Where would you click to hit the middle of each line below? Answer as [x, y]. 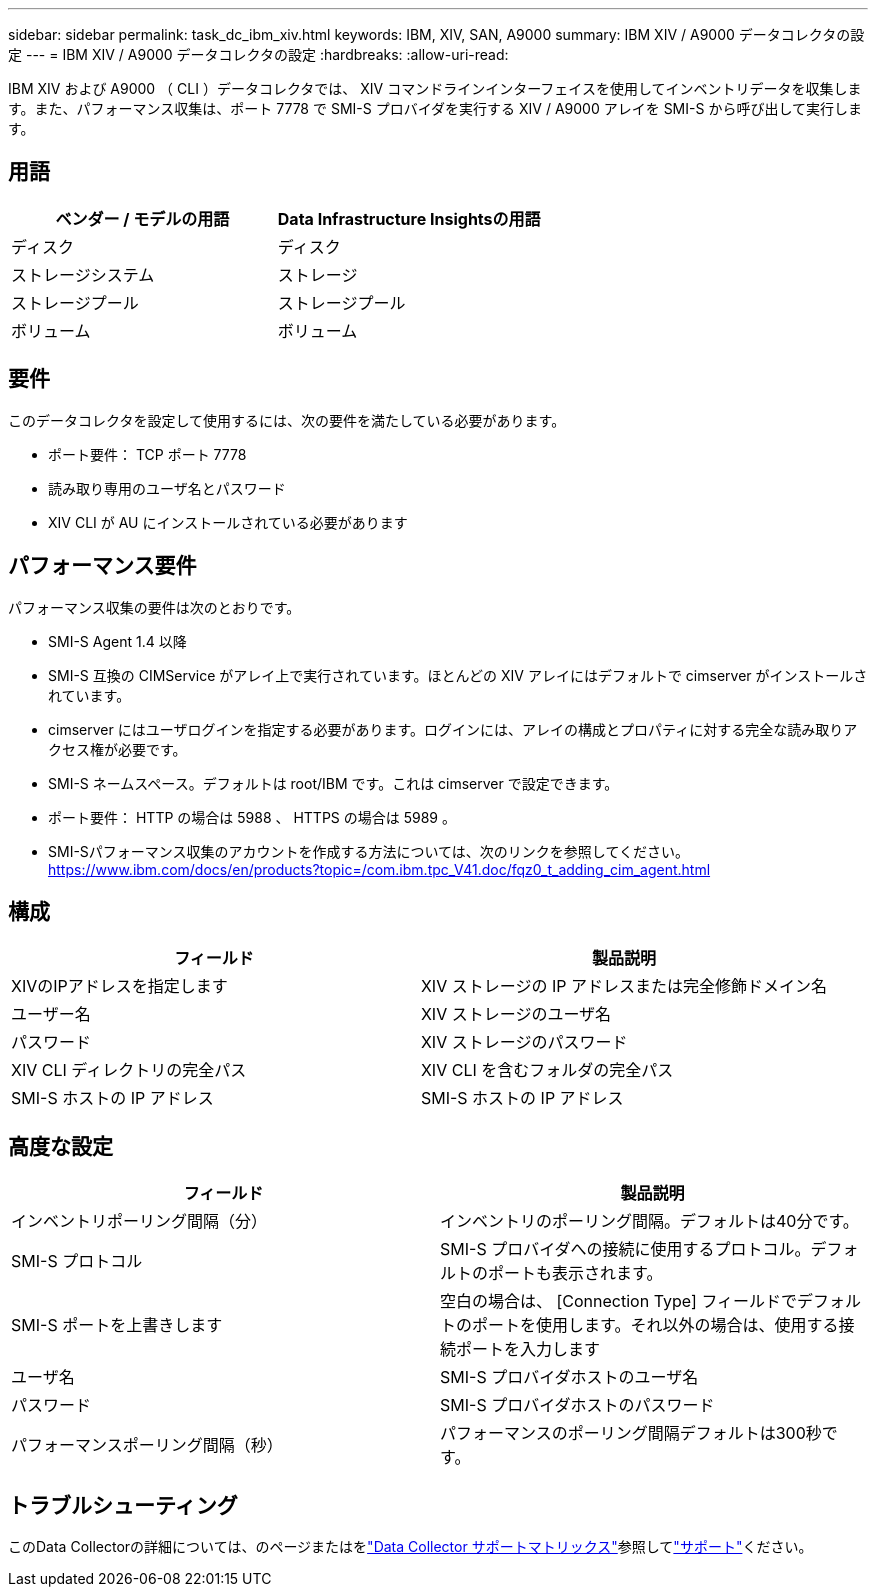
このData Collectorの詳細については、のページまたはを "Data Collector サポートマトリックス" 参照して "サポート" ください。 [410, 1547]
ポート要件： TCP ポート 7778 [147, 454]
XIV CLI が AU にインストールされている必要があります [228, 522]
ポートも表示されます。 [575, 1273]
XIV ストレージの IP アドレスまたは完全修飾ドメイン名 [623, 986]
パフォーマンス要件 [102, 566]
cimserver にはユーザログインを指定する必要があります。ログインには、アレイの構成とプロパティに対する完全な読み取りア [453, 729]
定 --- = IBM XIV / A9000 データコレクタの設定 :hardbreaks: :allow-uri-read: [258, 54]
